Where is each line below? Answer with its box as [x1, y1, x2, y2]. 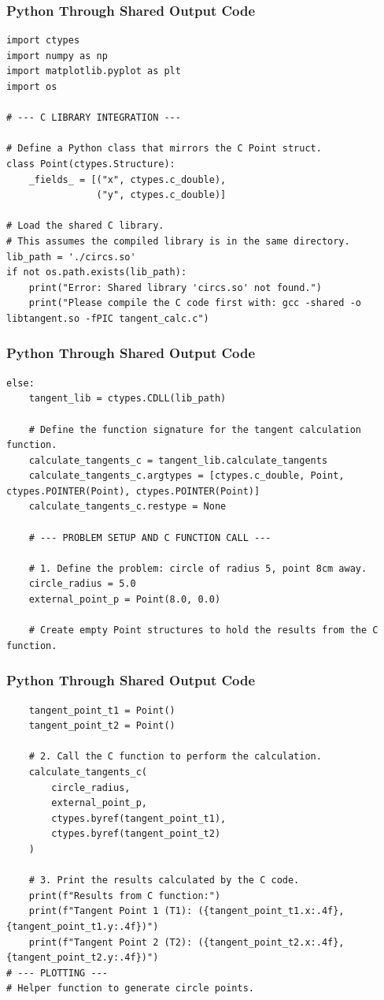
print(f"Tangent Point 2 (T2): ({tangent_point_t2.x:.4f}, [28, 936, 345, 948]
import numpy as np [6, 50, 108, 62]
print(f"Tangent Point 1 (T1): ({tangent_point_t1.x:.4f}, [28, 905, 345, 917]
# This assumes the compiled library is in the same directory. [6, 235, 350, 247]
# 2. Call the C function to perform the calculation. [28, 751, 322, 763]
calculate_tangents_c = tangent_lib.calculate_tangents [28, 454, 328, 466]
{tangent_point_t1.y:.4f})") [6, 920, 159, 932]
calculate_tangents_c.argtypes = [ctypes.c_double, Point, [28, 470, 345, 482]
